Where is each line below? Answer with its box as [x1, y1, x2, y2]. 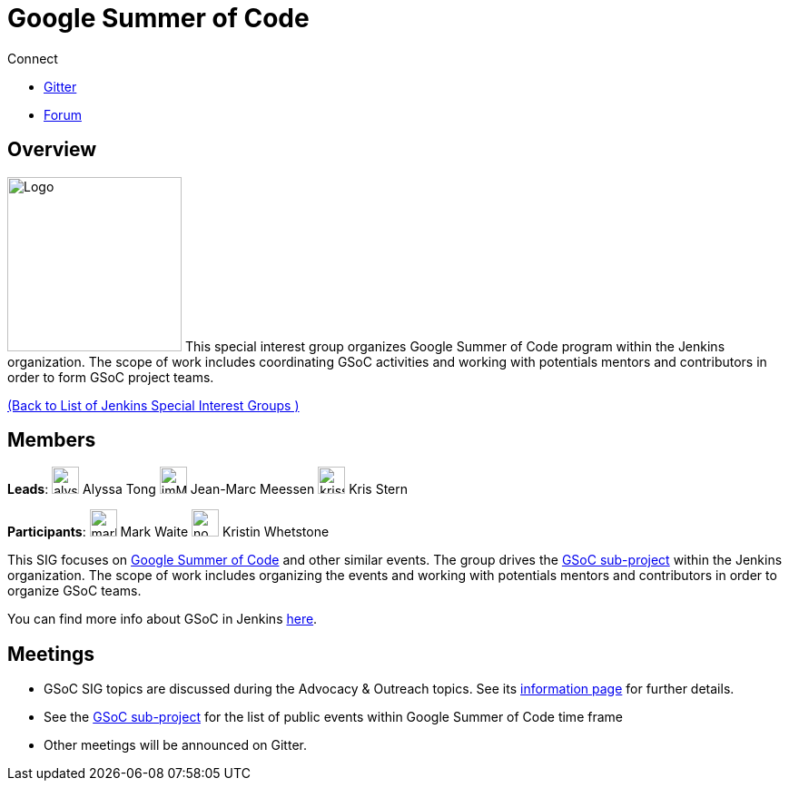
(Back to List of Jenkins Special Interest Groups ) [7, 397, 300, 413]
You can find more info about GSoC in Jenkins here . [7, 611, 318, 627]
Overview [7, 138, 97, 162]
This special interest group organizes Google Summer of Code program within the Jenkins [184, 338, 725, 354]
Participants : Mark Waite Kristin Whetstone [7, 524, 330, 540]
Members [7, 428, 96, 452]
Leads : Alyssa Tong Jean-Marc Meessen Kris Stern [7, 481, 409, 497]
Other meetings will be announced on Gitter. [44, 737, 307, 754]
